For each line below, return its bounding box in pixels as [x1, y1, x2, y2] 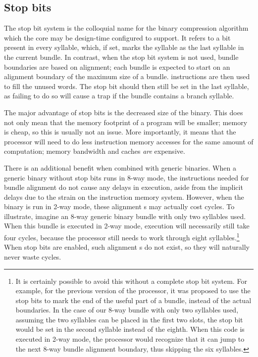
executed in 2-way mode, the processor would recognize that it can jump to [15, 334, 245, 344]
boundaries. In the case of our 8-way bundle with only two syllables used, [15, 305, 239, 315]
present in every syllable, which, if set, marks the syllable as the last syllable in [4, 42, 244, 52]
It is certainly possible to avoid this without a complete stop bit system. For [15, 275, 247, 286]
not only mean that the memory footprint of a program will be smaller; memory [4, 117, 248, 127]
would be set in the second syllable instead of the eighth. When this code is [15, 324, 245, 334]
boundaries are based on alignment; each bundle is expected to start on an [4, 61, 230, 72]
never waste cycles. [4, 251, 61, 262]
